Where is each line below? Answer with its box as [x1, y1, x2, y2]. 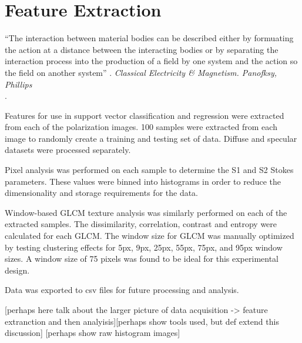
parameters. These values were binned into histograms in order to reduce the [5, 175, 281, 187]
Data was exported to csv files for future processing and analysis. [5, 284, 239, 296]
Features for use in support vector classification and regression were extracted [5, 109, 284, 121]
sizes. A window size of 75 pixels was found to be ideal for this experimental [5, 252, 279, 265]
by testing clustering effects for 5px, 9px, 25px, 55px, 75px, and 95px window [5, 241, 283, 253]
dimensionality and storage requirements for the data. [5, 187, 199, 199]
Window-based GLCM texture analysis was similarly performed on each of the [5, 206, 287, 218]
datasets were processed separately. [5, 144, 131, 156]
